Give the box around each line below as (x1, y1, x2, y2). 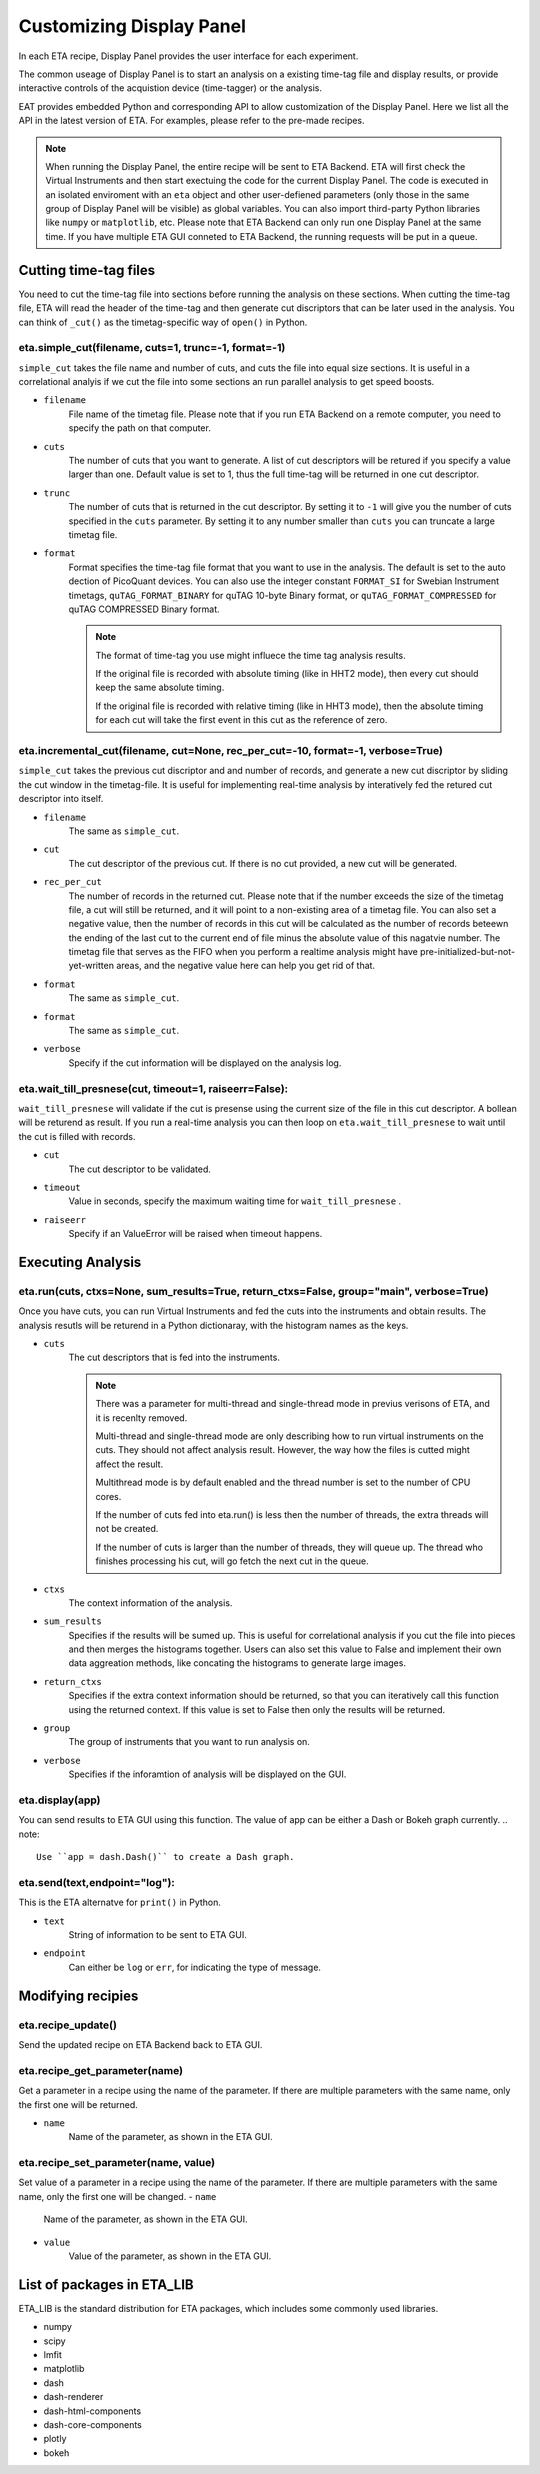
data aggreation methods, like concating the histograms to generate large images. (68, 1657, 407, 1669)
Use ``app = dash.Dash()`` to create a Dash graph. (36, 1851, 295, 1863)
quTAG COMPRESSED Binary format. (68, 603, 220, 615)
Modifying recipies (18, 1987, 139, 2004)
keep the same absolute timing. (95, 681, 225, 694)
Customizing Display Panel (18, 15, 247, 37)
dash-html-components (43, 2405, 142, 2417)
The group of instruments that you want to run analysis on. (68, 1736, 310, 1748)
